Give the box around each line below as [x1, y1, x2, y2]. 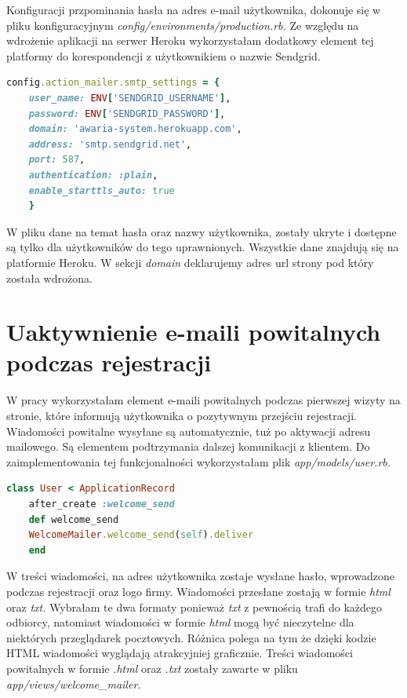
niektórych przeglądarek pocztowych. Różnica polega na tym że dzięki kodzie [6, 629, 376, 645]
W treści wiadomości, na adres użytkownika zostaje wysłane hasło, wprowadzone [6, 568, 394, 584]
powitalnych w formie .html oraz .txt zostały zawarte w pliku [6, 660, 298, 676]
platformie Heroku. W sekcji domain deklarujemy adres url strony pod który [6, 254, 374, 270]
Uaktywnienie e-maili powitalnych [6, 316, 381, 348]
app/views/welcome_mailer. [6, 675, 141, 692]
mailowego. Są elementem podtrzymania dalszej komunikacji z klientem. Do [6, 438, 370, 455]
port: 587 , [28, 154, 85, 166]
